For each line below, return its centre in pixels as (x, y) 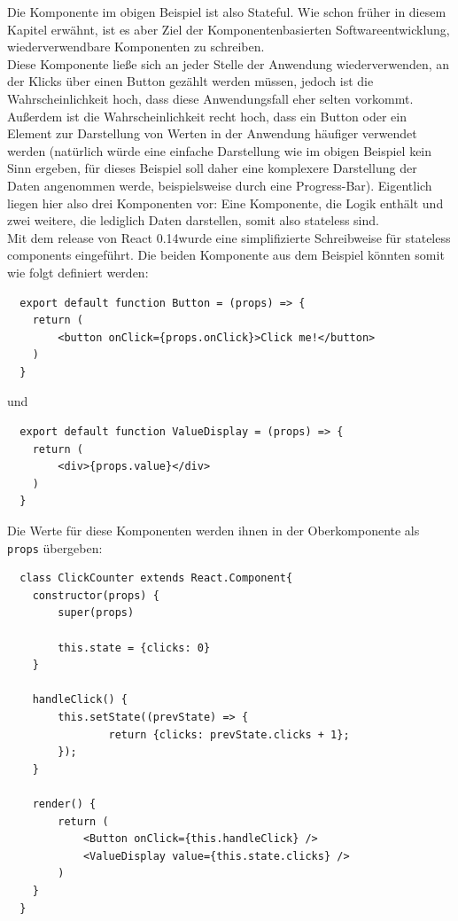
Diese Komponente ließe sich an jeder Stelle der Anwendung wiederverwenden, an (229, 63)
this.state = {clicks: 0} (134, 648)
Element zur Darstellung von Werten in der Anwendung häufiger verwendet (212, 133)
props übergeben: (55, 547)
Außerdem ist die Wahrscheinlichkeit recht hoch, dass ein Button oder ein (207, 116)
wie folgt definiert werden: (78, 272)
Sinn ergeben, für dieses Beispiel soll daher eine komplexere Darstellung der (212, 168)
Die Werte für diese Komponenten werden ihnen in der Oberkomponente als (213, 531)
